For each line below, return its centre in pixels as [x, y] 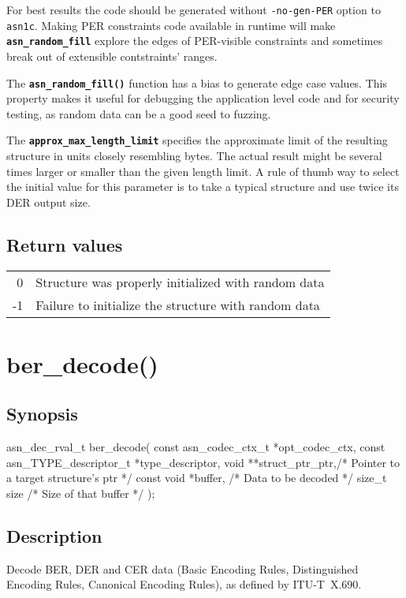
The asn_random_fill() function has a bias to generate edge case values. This [197, 82]
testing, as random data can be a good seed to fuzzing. [139, 113]
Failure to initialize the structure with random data [178, 305]
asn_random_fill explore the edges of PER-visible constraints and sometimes [195, 41]
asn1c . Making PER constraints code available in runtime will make [171, 25]
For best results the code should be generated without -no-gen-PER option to [194, 9]
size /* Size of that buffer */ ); [81, 493]
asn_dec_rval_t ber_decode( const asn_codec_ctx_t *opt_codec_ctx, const [196, 447]
